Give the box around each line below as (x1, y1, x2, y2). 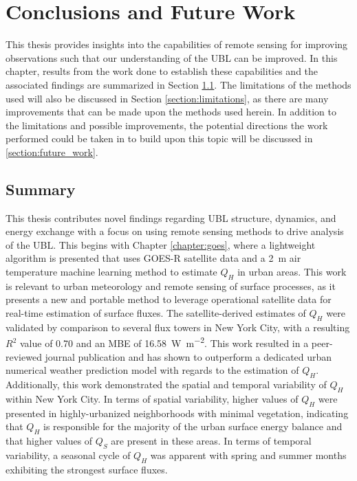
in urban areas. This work (237, 265, 347, 279)
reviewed (6, 349, 42, 363)
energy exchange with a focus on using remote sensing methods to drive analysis (6, 224, 344, 238)
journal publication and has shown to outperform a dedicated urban (45, 349, 332, 363)
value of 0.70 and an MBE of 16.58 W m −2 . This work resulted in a (19, 334, 309, 350)
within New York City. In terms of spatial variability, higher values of (6, 391, 299, 405)
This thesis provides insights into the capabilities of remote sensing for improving (6, 37, 348, 52)
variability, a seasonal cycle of (6, 447, 131, 462)
